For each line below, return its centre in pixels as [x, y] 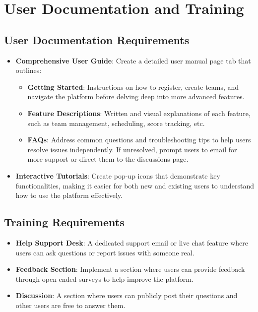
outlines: [29, 70]
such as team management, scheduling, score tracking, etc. [116, 123]
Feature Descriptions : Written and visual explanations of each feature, [139, 113]
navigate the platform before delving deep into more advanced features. [136, 96]
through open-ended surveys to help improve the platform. [104, 279]
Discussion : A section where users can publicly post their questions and [127, 295]
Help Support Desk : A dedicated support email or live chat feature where [132, 242]
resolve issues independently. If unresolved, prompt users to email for [132, 149]
